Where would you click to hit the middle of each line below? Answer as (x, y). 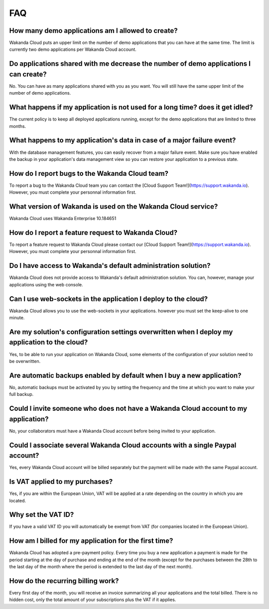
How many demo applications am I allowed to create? (93, 31)
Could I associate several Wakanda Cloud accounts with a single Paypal (123, 445)
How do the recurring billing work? (64, 581)
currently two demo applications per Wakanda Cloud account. (73, 49)
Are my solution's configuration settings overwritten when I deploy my (121, 332)
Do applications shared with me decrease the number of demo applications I (130, 64)
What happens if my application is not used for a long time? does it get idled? (131, 107)
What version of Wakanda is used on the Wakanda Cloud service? (114, 207)
